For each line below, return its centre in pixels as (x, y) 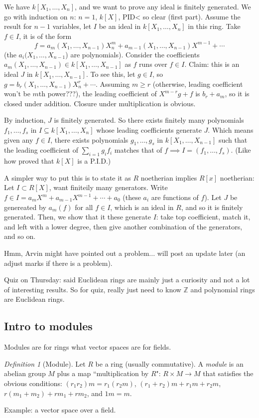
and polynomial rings (223, 289)
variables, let (72, 26)
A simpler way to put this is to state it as (67, 177)
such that (233, 139)
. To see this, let (111, 74)
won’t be (17, 94)
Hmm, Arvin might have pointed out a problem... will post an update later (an (125, 253)
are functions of (175, 197)
